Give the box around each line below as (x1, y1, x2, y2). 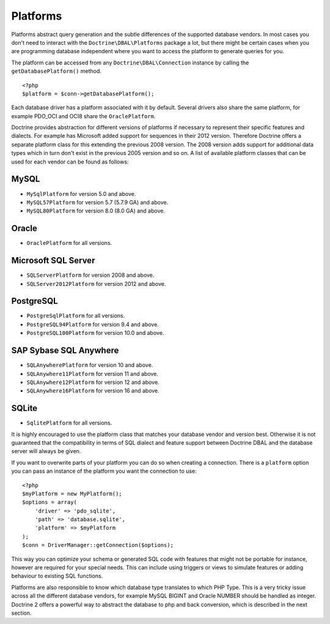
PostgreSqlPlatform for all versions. (26, 312, 125, 320)
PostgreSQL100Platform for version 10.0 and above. (26, 329, 164, 337)
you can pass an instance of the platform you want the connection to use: (11, 467, 197, 475)
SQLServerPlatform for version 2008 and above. (26, 271, 155, 279)
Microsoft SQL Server (11, 255, 95, 266)
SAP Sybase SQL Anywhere (11, 345, 119, 356)
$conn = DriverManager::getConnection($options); (22, 542, 174, 549)
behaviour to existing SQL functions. (11, 573, 103, 580)
